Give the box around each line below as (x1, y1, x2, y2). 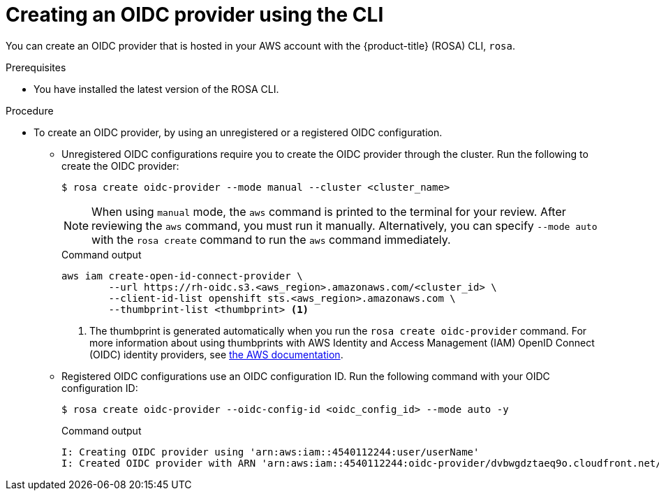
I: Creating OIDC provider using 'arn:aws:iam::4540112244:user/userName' (61, 446, 480, 458)
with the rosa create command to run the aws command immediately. (91, 232, 451, 247)
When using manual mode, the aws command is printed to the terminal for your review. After (91, 204, 566, 219)
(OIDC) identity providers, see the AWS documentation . (89, 348, 343, 360)
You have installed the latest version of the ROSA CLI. (34, 82, 279, 95)
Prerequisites (6, 61, 66, 73)
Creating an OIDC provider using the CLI (6, 3, 384, 27)
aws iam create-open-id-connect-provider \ (61, 270, 303, 282)
